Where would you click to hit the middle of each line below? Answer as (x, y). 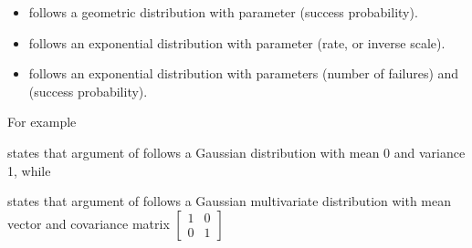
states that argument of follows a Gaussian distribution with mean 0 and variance (236, 152)
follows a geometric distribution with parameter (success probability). (223, 12)
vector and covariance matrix (89, 223)
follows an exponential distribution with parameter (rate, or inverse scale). (237, 42)
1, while (29, 170)
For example (42, 122)
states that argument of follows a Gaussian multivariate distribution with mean (230, 201)
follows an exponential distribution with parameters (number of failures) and (244, 73)
